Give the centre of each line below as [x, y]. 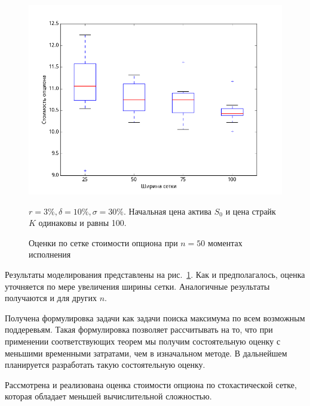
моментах [225, 242]
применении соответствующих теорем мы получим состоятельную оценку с [143, 341]
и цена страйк [251, 211]
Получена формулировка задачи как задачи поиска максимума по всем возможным [155, 317]
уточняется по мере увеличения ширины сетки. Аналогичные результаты [137, 286]
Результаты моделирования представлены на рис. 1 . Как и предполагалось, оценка [155, 274]
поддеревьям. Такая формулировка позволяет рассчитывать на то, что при [139, 329]
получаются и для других [51, 298]
